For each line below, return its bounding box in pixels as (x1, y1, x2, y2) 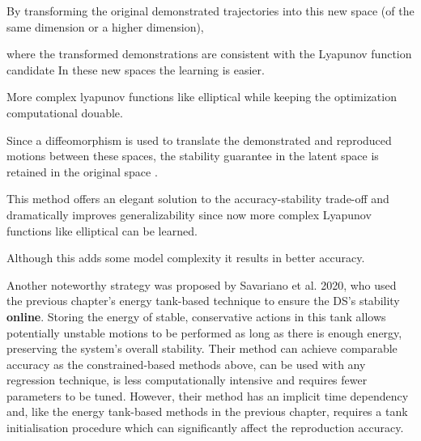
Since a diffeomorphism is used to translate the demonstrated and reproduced (6, 131, 392, 148)
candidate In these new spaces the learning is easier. (6, 61, 265, 78)
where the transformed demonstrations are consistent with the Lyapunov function (6, 45, 412, 62)
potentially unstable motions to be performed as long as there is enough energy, (6, 324, 402, 341)
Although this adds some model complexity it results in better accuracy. (6, 249, 365, 266)
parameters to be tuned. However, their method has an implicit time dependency (6, 387, 409, 404)
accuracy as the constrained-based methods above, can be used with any (6, 355, 366, 372)
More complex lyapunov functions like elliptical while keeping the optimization (6, 88, 397, 105)
